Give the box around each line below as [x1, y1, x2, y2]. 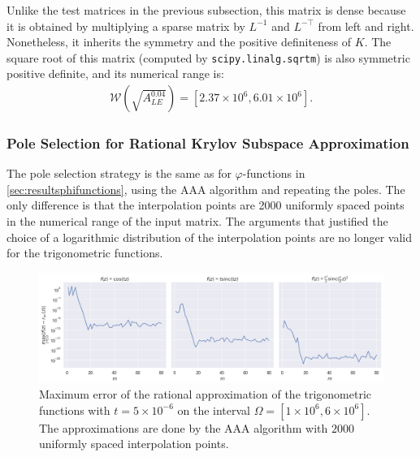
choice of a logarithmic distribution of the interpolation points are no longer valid [6, 228, 412, 245]
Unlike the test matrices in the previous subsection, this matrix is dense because [6, 2, 406, 18]
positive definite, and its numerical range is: [6, 65, 224, 82]
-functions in [242, 165, 305, 182]
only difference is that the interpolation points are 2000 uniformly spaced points [6, 196, 405, 213]
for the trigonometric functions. [6, 244, 163, 261]
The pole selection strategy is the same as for [6, 165, 232, 182]
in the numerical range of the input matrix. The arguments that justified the [6, 213, 388, 230]
